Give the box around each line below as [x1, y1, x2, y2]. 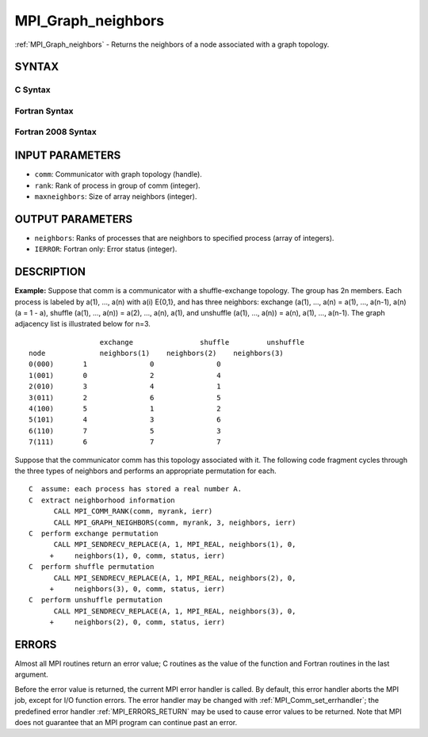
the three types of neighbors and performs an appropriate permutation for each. [14, 466, 277, 475]
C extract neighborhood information [29, 495, 176, 505]
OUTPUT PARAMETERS [14, 212, 133, 226]
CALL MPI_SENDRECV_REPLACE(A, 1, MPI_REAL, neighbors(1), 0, [53, 540, 296, 549]
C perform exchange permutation [29, 529, 159, 538]
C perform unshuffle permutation [29, 595, 162, 605]
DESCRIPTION [14, 265, 86, 279]
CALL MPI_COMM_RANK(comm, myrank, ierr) [53, 507, 213, 516]
